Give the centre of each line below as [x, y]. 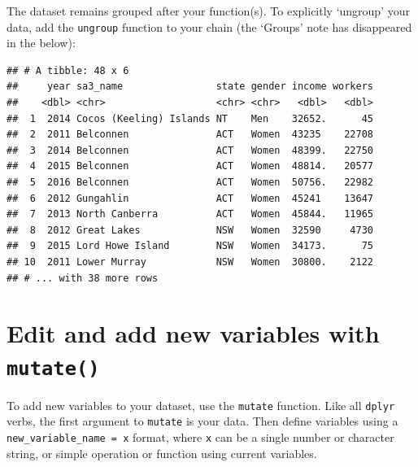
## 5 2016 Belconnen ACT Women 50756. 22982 [190, 182]
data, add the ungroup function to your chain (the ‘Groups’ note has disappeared [209, 26]
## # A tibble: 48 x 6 [68, 70]
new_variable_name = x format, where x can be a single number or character [200, 436]
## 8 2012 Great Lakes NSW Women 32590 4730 [190, 230]
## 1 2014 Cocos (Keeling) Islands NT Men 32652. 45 [190, 118]
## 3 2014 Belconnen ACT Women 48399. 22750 [190, 150]
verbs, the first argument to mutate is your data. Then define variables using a [202, 421]
